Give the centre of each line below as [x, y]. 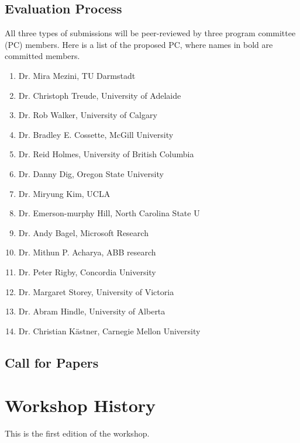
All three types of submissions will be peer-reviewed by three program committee [150, 33]
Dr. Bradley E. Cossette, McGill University [96, 134]
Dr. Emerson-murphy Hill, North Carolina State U [109, 213]
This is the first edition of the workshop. [77, 433]
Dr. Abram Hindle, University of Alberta [92, 311]
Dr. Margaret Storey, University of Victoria [96, 291]
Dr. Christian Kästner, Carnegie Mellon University [109, 330]
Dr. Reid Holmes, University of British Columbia [106, 154]
